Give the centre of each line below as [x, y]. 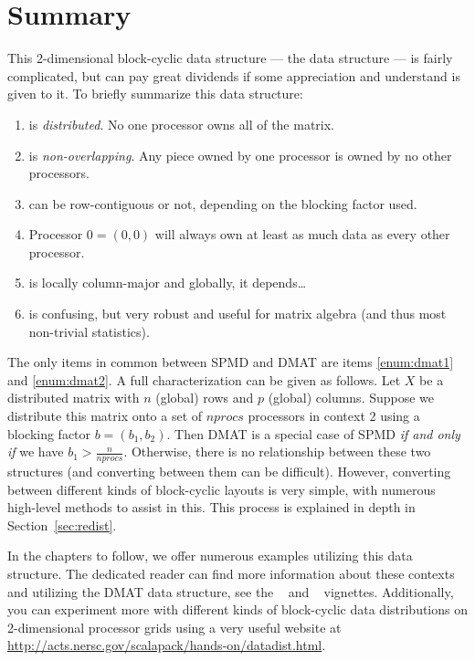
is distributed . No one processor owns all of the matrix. [182, 124]
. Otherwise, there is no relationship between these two [277, 451]
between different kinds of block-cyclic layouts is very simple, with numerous [222, 489]
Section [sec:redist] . [62, 525]
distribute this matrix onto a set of [105, 416]
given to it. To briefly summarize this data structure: [155, 94]
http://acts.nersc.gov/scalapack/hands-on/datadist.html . [167, 645]
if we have [36, 451]
